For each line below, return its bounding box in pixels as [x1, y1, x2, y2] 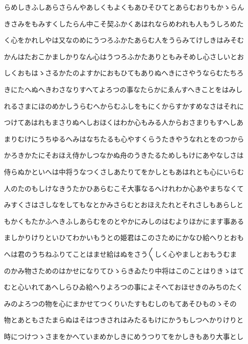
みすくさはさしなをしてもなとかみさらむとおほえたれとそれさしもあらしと [4, 199, 244, 210]
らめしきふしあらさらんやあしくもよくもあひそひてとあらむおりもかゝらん [4, 2, 244, 12]
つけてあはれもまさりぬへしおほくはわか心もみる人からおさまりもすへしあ [4, 117, 244, 127]
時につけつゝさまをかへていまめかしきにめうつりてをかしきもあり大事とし [4, 331, 244, 341]
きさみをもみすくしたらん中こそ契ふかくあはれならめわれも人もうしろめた [4, 18, 244, 28]
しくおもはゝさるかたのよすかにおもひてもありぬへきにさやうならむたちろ [4, 68, 244, 78]
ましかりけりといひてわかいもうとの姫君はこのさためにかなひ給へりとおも [4, 232, 244, 243]
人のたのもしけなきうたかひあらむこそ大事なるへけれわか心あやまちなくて [4, 183, 244, 193]
